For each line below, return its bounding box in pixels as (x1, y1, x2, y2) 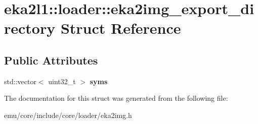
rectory (4, 18, 56, 38)
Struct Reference (60, 18, 181, 38)
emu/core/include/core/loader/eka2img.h (4, 109, 132, 120)
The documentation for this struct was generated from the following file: (4, 93, 228, 103)
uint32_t (48, 76, 76, 86)
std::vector (4, 76, 36, 86)
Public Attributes (4, 52, 98, 68)
